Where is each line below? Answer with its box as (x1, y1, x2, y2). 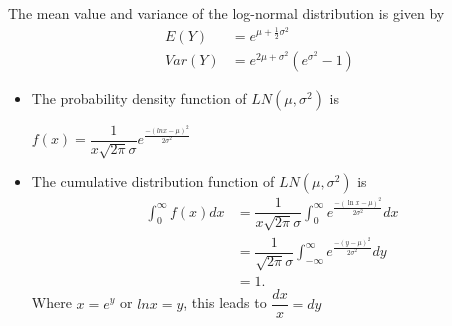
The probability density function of (31, 87, 247, 108)
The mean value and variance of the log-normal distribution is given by (8, 3, 445, 23)
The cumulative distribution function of (31, 171, 275, 192)
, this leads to (183, 292, 267, 313)
